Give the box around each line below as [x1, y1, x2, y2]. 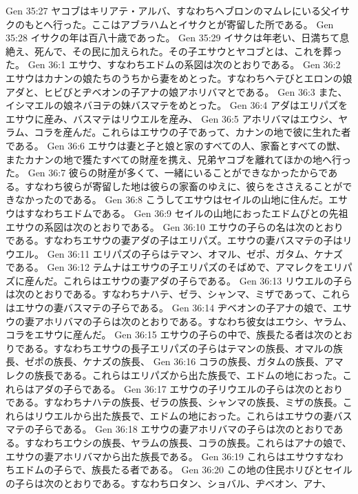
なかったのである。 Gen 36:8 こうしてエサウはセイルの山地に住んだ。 [14, 192, 328, 207]
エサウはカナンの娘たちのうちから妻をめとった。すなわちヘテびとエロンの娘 [6, 70, 352, 85]
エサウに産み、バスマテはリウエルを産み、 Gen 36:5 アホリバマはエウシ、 [6, 111, 339, 125]
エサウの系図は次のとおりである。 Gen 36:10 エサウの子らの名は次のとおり [6, 219, 344, 234]
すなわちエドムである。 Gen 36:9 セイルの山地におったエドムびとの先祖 [24, 205, 348, 220]
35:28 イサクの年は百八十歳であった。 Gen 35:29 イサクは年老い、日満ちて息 [6, 30, 350, 45]
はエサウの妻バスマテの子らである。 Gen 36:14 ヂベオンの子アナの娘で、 [6, 300, 333, 315]
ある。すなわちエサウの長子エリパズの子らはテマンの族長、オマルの [24, 340, 333, 355]
